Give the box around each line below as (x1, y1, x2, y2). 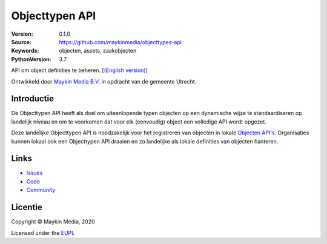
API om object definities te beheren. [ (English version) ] (11, 67, 148, 74)
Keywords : (11, 47, 39, 54)
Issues (26, 170, 43, 177)
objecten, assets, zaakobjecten (59, 47, 137, 54)
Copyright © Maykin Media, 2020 (11, 218, 95, 225)
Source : (11, 38, 32, 45)
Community (26, 186, 56, 194)
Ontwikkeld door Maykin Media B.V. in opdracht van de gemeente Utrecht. (11, 77, 197, 85)
